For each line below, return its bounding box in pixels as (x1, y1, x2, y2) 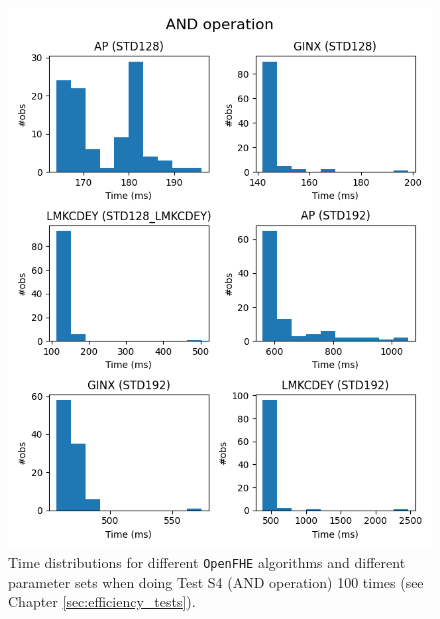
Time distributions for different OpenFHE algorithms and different (8, 552, 406, 573)
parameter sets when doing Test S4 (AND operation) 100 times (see (8, 571, 424, 592)
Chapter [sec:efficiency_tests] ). (8, 591, 196, 612)
